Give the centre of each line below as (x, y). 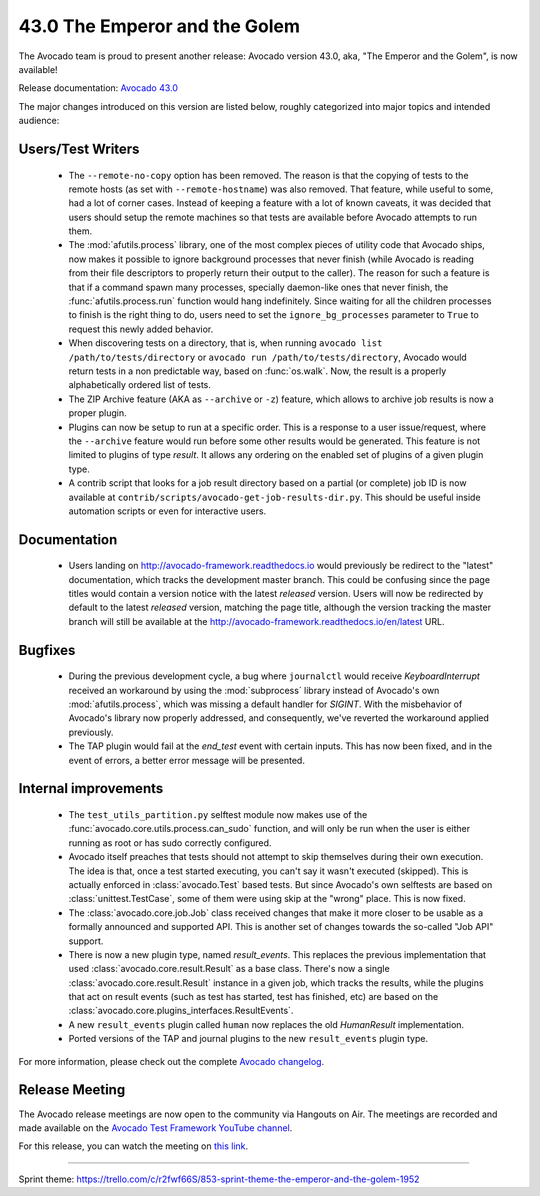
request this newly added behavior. (141, 329)
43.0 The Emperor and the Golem (159, 26)
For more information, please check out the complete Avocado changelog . (171, 1061)
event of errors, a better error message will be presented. (186, 760)
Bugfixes (47, 650)
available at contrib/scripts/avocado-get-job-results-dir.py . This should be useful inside (274, 497)
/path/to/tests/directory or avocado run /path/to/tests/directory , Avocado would (267, 357)
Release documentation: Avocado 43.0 (98, 88)
